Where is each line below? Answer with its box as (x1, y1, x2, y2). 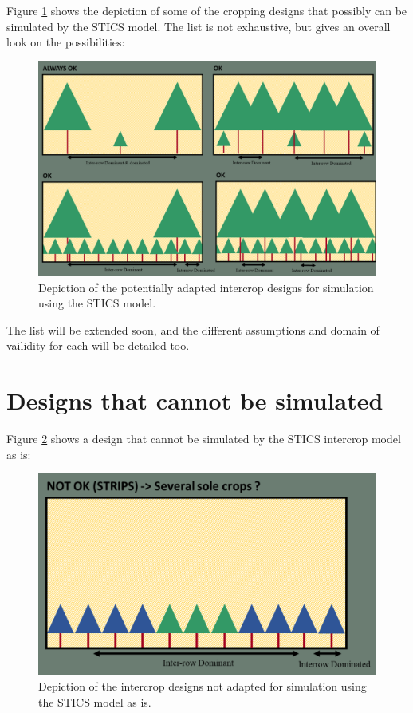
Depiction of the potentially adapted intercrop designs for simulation (38, 279, 374, 295)
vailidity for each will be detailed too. (6, 337, 190, 354)
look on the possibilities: (6, 34, 125, 50)
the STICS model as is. (38, 693, 151, 710)
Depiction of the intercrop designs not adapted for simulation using (38, 677, 367, 694)
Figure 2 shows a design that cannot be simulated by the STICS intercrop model (6, 430, 401, 447)
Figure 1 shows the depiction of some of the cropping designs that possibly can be (6, 2, 407, 18)
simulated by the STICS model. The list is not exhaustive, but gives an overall (6, 18, 391, 34)
